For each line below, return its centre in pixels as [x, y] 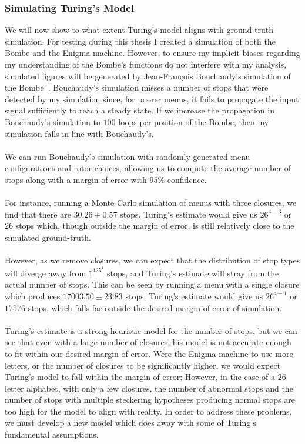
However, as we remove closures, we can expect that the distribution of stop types [152, 260]
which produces [33, 296]
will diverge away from [46, 273]
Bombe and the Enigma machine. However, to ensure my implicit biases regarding [152, 53]
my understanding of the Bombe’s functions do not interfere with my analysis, [146, 64]
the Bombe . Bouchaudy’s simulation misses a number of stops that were [137, 87]
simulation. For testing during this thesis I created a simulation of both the [140, 41]
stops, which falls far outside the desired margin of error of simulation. [155, 307]
